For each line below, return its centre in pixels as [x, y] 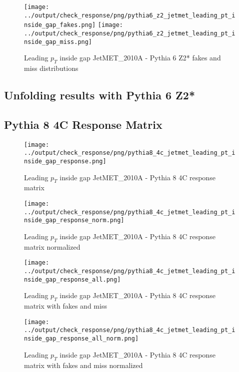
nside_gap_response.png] [65, 161]
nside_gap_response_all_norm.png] [81, 339]
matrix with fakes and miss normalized [83, 365]
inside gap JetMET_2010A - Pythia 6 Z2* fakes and [140, 58]
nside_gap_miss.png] [58, 42]
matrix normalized [52, 246]
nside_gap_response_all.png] [72, 279]
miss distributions [51, 68]
